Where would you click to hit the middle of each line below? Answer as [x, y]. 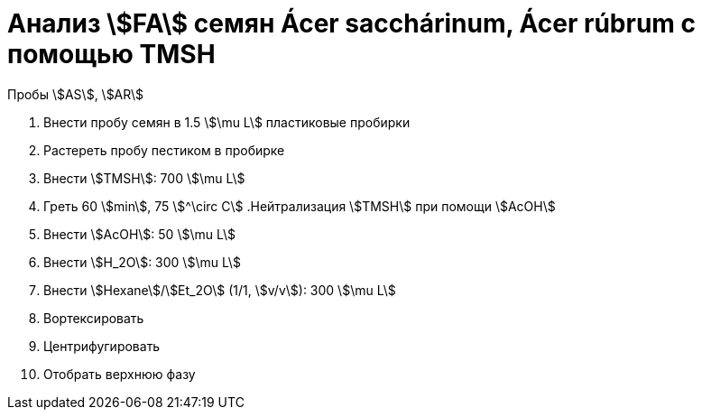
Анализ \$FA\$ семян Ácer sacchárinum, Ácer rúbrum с [352, 23]
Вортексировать [94, 318]
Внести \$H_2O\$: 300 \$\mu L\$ [142, 262]
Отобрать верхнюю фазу [120, 374]
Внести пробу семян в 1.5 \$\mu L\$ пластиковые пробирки [227, 122]
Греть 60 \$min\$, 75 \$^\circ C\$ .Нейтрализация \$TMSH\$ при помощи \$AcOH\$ [300, 206]
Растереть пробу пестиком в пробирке [164, 150]
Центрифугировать [102, 346]
